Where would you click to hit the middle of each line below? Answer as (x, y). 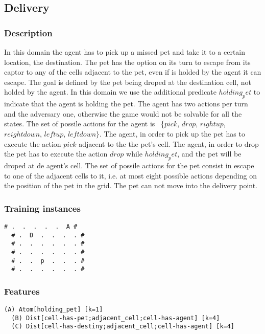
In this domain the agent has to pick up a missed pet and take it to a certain (125, 52)
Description (28, 32)
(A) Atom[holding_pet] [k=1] (54, 310)
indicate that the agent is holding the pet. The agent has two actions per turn (126, 104)
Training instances (42, 208)
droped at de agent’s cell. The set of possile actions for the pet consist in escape (129, 165)
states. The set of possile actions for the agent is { (84, 124)
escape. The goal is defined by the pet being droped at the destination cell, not (128, 82)
